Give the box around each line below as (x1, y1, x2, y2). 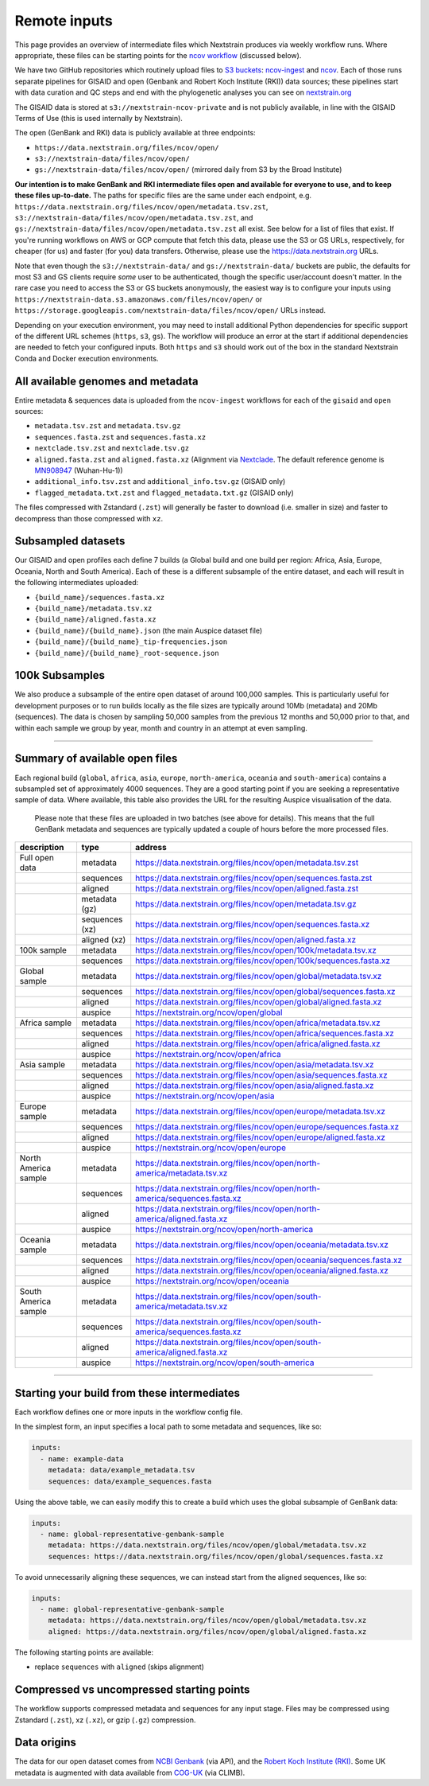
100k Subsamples (14, 669, 105, 682)
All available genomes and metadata (14, 374, 199, 388)
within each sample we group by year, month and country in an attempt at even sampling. (14, 723, 307, 732)
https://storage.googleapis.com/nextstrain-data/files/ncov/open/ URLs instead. (14, 306, 326, 315)
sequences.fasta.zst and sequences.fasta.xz (34, 432, 207, 442)
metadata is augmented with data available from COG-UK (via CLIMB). (14, 1768, 245, 1777)
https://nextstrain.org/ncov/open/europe (135, 1142, 286, 1153)
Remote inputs (14, 12, 113, 29)
